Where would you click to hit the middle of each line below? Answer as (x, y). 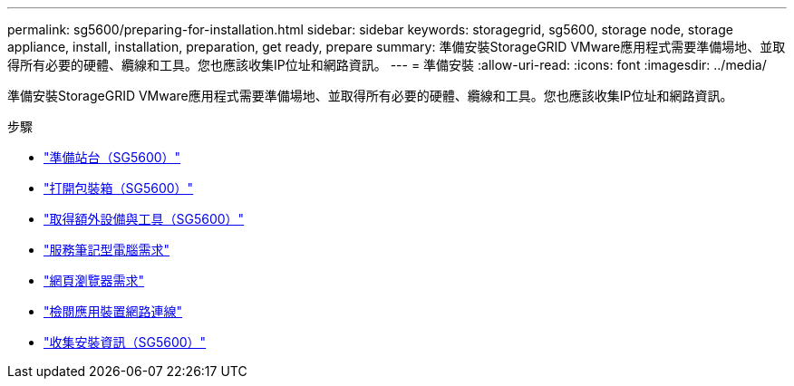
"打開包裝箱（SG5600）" (119, 188)
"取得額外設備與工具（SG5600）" (144, 219)
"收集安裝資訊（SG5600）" (125, 342)
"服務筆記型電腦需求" (107, 250)
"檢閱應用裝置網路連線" (113, 311)
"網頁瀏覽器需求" (94, 280)
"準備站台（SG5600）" (112, 157)
